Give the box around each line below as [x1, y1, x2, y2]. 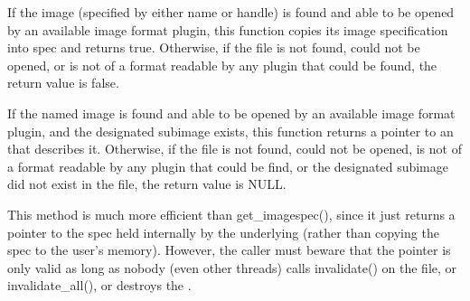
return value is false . [7, 73, 119, 92]
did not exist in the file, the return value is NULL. [7, 174, 287, 193]
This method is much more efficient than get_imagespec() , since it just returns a [7, 204, 456, 223]
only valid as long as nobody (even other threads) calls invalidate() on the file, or [7, 258, 457, 277]
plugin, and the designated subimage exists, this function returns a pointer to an [7, 121, 454, 140]
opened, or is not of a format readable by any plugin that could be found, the [7, 55, 437, 74]
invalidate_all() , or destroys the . [7, 276, 192, 295]
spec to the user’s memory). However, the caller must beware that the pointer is [7, 240, 451, 259]
